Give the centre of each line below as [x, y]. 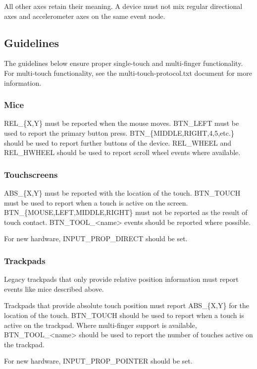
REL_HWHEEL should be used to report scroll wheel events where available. [122, 152]
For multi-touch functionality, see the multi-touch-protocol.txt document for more [128, 73]
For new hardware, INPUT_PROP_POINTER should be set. [98, 361]
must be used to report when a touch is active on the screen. [96, 202]
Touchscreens [31, 174]
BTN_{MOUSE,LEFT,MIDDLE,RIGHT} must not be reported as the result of [126, 212]
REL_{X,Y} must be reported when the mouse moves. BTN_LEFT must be [122, 123]
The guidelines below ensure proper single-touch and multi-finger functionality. [124, 63]
